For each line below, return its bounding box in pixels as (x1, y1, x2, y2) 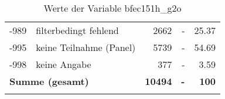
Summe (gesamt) (9, 74, 89, 88)
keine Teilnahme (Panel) (36, 40, 136, 54)
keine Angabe (36, 57, 91, 71)
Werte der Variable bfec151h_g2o (43, 1, 182, 15)
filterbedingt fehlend (36, 23, 119, 37)
